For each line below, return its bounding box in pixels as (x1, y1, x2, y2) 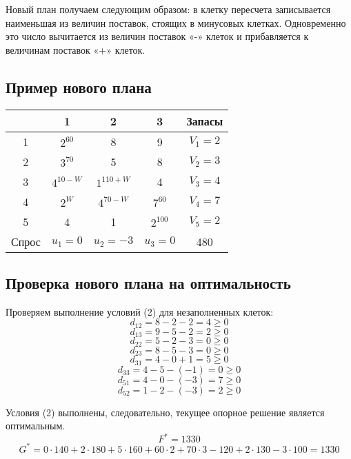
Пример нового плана (6, 76, 152, 97)
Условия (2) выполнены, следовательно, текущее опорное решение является (6, 405, 325, 419)
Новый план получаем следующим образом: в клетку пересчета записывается (6, 2, 331, 16)
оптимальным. (6, 418, 66, 433)
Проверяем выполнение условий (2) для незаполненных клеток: (6, 304, 274, 318)
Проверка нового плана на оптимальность (6, 272, 291, 293)
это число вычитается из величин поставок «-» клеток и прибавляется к (6, 29, 309, 43)
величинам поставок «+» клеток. (6, 42, 146, 57)
